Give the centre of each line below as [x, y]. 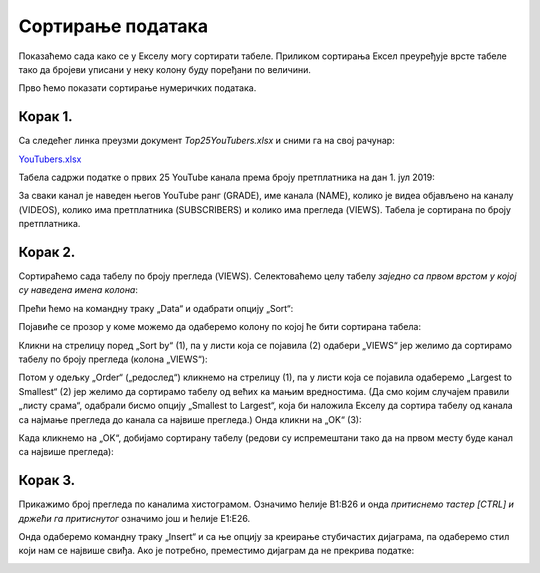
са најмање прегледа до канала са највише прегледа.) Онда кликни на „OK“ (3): [190, 419]
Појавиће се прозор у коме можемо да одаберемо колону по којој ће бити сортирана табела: [220, 327]
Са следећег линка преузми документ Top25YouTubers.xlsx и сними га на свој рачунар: [206, 141]
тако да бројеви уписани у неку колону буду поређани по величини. [165, 69]
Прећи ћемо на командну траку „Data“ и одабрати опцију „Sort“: [156, 308]
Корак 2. [47, 252]
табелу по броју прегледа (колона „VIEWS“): [113, 359]
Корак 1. [46, 116]
